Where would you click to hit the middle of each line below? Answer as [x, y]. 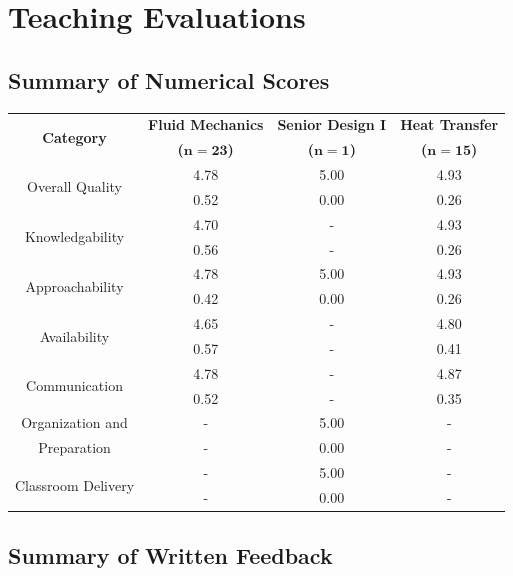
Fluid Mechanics [206, 124]
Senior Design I [332, 124]
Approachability [74, 285]
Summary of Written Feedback [170, 555]
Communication [74, 385]
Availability [74, 335]
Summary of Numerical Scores [169, 79]
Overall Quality [74, 186]
